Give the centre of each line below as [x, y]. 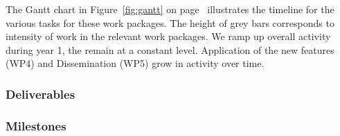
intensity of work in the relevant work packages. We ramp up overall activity [168, 36]
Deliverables [41, 94]
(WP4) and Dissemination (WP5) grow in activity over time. [135, 63]
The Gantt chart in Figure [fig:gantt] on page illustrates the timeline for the [170, 9]
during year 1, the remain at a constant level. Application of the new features [170, 49]
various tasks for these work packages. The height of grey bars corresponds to [170, 22]
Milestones [36, 125]
